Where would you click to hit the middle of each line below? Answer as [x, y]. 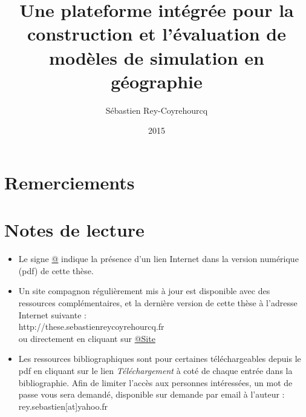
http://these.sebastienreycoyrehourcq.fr [91, 327]
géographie [157, 81]
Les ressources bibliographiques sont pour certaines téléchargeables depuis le [160, 359]
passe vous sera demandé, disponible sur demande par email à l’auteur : [151, 394]
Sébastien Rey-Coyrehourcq [157, 110]
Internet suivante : [52, 314]
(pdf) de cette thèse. [56, 270]
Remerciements [70, 182]
